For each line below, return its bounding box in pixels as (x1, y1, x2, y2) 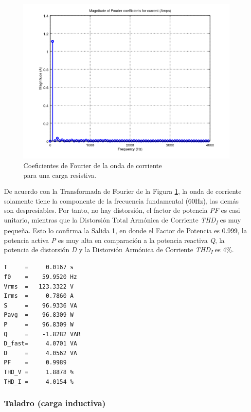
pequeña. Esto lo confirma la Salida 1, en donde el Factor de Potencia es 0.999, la (4, 225, 247, 236)
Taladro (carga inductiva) (4, 397, 106, 409)
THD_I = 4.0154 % (4, 378, 74, 385)
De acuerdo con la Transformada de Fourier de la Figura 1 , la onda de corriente (4, 186, 242, 196)
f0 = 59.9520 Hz (4, 274, 77, 280)
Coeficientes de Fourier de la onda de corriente (23, 160, 162, 170)
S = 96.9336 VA (4, 302, 77, 309)
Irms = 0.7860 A (4, 292, 74, 300)
